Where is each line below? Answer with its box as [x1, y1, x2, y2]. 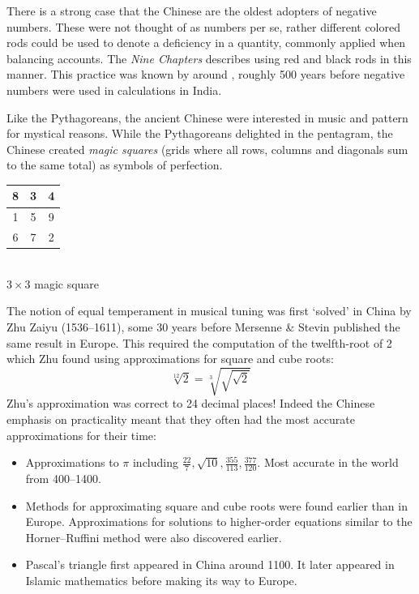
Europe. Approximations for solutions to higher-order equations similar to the [25, 513, 413, 530]
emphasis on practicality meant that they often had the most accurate [6, 410, 356, 427]
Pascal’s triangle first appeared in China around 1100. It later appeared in [25, 556, 395, 573]
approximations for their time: [6, 426, 156, 443]
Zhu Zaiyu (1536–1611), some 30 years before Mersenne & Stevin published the [6, 318, 400, 335]
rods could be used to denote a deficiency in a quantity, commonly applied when [6, 34, 406, 51]
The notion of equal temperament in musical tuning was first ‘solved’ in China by [6, 302, 412, 319]
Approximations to [25, 454, 119, 471]
